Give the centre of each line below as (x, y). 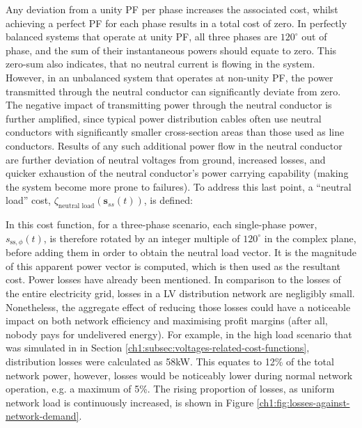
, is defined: (168, 200)
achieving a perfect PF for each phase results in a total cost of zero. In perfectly (176, 23)
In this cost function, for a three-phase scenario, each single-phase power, (162, 224)
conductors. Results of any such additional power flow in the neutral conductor (174, 145)
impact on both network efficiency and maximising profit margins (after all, (167, 320)
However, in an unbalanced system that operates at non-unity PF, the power (170, 77)
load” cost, (29, 200)
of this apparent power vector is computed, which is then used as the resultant (173, 265)
